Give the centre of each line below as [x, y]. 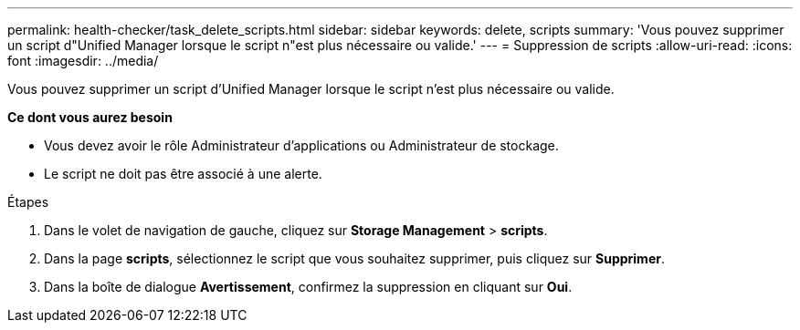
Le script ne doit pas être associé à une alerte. [183, 174]
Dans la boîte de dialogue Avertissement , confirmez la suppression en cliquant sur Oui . [308, 287]
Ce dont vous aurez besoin [90, 117]
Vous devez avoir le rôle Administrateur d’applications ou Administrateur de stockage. [301, 145]
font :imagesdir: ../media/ [83, 61]
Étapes [28, 202]
